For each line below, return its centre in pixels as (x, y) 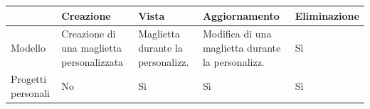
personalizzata (92, 61)
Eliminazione (327, 15)
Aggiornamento (241, 15)
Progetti (29, 79)
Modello (28, 47)
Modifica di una (237, 34)
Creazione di (89, 34)
